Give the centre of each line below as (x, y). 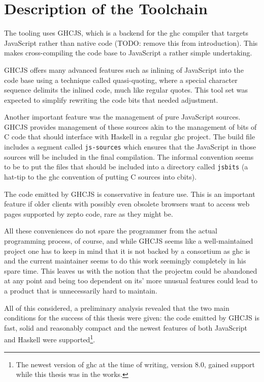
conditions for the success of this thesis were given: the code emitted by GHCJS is (132, 318)
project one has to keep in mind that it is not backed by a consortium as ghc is (127, 251)
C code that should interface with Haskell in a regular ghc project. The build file (130, 137)
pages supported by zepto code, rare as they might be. (89, 213)
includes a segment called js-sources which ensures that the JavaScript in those (130, 147)
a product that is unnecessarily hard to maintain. (81, 290)
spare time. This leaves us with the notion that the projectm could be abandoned (131, 270)
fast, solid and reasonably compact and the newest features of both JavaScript (126, 327)
